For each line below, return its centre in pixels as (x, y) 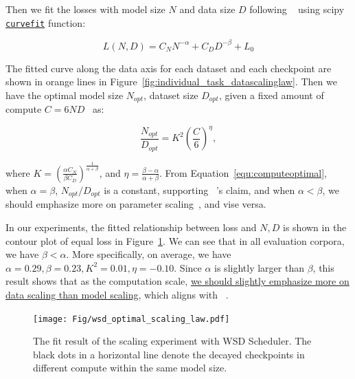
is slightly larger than (259, 267)
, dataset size (171, 95)
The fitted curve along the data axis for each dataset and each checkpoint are (169, 68)
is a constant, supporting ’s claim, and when (199, 189)
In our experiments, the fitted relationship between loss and (131, 227)
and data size (207, 9)
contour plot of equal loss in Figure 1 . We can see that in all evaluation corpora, (175, 240)
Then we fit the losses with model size (85, 9)
